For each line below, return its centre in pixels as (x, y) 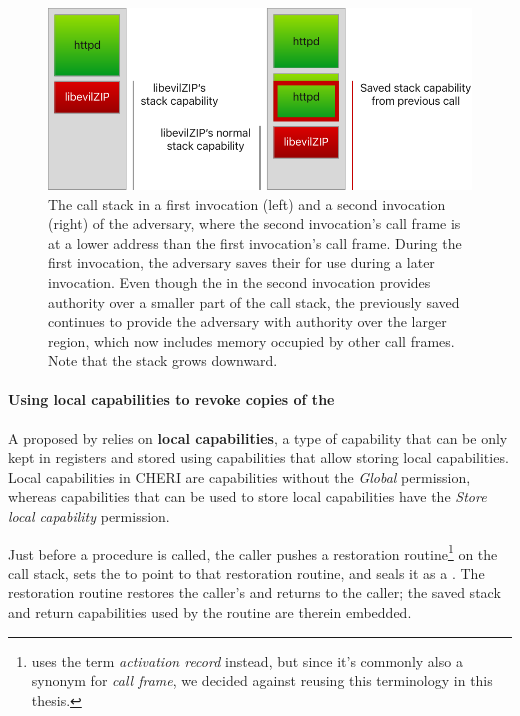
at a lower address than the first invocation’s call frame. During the (255, 242)
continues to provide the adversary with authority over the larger (247, 321)
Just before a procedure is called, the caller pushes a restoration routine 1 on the (253, 552)
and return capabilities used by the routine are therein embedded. (210, 612)
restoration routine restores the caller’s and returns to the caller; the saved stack (254, 592)
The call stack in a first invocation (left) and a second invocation (247, 203)
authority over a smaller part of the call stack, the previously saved (254, 301)
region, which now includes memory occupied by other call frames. (251, 340)
